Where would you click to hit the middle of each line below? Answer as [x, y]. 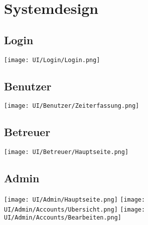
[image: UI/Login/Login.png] [52, 60]
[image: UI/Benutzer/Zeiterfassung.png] [72, 106]
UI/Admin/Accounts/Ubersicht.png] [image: [74, 209]
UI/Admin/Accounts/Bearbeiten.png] [63, 218]
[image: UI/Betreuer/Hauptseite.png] [66, 152]
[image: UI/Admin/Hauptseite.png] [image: [74, 200]
